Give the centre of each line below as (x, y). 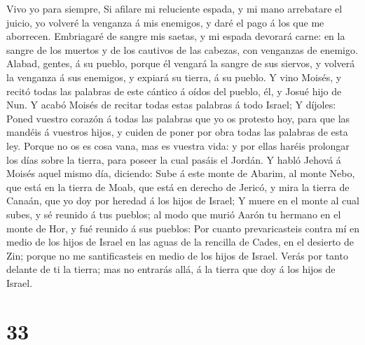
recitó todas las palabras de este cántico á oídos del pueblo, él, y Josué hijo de (174, 91)
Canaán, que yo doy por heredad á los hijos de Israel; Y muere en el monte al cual (183, 200)
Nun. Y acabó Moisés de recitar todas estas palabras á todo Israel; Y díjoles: (171, 105)
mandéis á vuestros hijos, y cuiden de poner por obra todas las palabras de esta (177, 132)
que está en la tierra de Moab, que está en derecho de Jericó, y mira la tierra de (178, 186)
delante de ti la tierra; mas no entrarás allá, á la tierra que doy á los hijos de (171, 269)
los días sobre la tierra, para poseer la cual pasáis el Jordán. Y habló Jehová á (174, 159)
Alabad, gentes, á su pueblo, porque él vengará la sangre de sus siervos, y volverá (181, 63)
